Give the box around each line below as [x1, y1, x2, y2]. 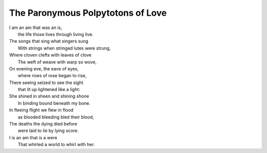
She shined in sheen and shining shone [9, 93, 89, 99]
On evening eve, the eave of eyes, [9, 65, 79, 71]
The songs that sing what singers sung [9, 38, 89, 44]
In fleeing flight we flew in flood [9, 107, 74, 113]
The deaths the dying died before [9, 121, 78, 127]
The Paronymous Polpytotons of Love [9, 7, 167, 18]
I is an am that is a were [9, 134, 57, 140]
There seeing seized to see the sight [9, 79, 84, 86]
